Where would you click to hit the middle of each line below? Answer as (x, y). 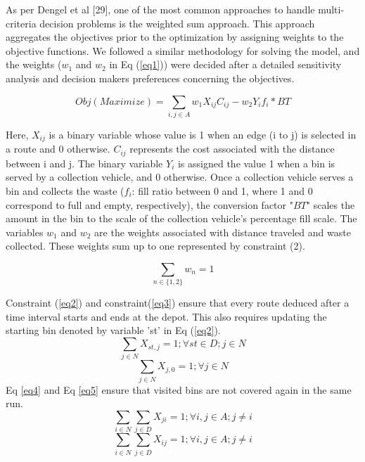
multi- (331, 9)
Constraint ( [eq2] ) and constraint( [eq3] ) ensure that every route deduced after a (178, 303)
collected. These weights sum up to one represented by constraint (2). (155, 246)
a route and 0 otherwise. (58, 149)
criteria (21, 23)
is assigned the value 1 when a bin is (256, 163)
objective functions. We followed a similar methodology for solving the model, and (183, 50)
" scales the (331, 204)
